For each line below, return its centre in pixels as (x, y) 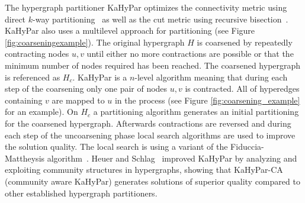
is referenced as (33, 77)
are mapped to (78, 100)
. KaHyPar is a (100, 77)
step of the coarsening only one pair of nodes (86, 88)
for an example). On (41, 112)
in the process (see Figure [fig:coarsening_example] (207, 100)
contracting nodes (37, 54)
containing (24, 100)
